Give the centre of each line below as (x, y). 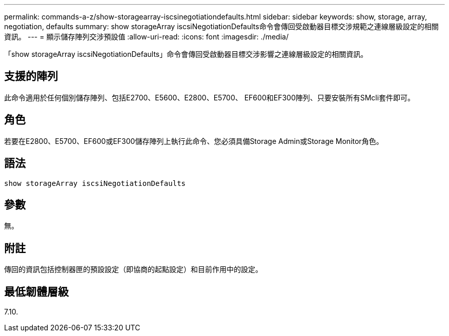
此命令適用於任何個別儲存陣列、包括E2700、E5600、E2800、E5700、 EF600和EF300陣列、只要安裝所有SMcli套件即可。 (210, 97)
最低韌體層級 (36, 291)
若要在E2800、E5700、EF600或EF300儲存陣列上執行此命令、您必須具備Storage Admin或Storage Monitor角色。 (194, 141)
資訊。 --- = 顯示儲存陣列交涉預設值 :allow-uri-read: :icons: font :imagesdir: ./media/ (146, 37)
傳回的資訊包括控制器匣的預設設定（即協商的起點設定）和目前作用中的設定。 (133, 269)
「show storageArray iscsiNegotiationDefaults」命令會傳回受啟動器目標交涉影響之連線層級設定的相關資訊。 (186, 54)
